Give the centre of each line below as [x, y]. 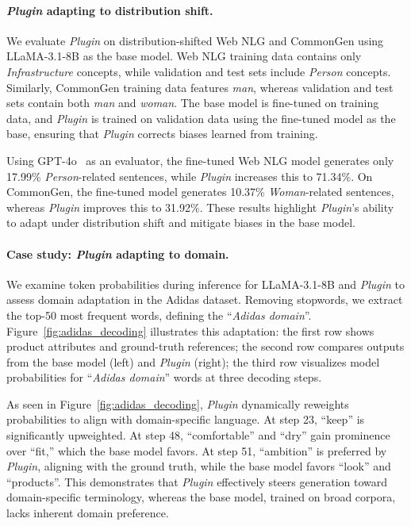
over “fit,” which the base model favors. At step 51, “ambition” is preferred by [197, 450]
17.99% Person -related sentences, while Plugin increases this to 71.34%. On [190, 176]
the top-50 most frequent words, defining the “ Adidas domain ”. [159, 315]
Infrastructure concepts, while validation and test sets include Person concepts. [199, 71]
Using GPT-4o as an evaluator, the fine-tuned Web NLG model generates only [200, 160]
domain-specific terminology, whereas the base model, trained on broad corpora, [201, 497]
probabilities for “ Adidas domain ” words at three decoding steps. [164, 377]
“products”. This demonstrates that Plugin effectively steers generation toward [197, 481]
